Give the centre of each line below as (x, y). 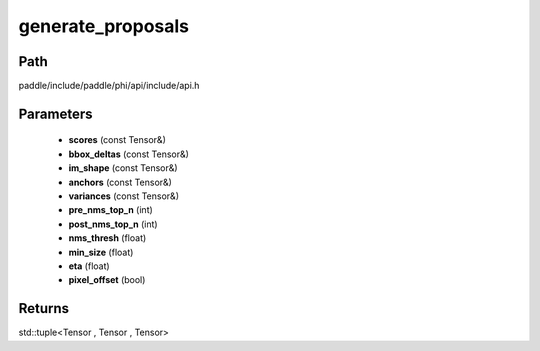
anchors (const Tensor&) (120, 182)
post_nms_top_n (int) (113, 224)
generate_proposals (104, 26)
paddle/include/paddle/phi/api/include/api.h (109, 86)
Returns (44, 308)
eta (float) (89, 266)
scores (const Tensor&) (117, 140)
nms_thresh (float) (107, 238)
